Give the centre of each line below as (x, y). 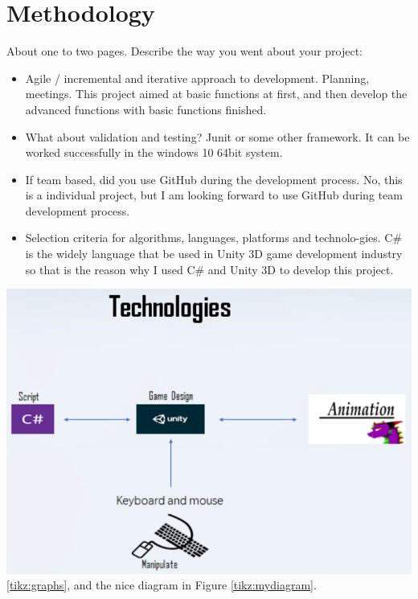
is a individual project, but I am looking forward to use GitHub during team (214, 195)
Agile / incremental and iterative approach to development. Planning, (197, 78)
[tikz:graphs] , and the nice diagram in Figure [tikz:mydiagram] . (162, 585)
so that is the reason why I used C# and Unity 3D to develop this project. (209, 269)
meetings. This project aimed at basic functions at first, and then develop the (216, 94)
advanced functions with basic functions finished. (146, 109)
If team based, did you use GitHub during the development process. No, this (214, 179)
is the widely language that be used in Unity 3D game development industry (214, 254)
